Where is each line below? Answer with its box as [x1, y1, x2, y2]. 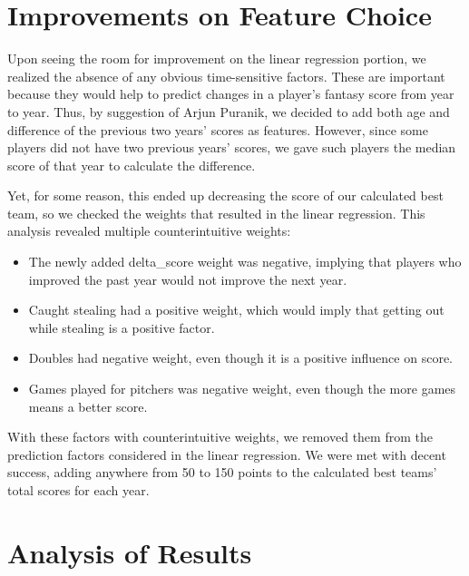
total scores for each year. [7, 481, 150, 499]
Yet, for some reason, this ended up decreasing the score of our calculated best [7, 186, 444, 205]
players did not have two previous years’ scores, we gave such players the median [7, 138, 456, 157]
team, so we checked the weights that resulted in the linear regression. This [7, 203, 425, 222]
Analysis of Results [7, 533, 252, 571]
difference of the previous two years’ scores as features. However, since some [7, 120, 428, 139]
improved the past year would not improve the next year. [28, 269, 347, 288]
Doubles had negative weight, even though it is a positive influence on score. [28, 348, 453, 367]
